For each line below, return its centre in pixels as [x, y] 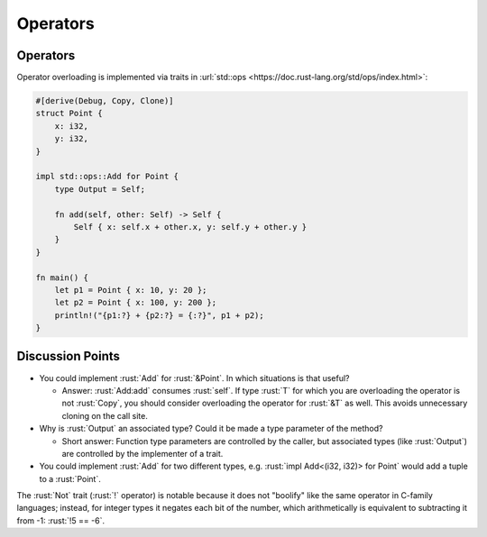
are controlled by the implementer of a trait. [142, 453]
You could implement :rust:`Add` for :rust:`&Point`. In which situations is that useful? [195, 378]
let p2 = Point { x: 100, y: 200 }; [135, 303]
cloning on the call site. [105, 415]
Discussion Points [69, 356]
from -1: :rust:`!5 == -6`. [61, 520]
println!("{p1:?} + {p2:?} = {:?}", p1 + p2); [160, 315]
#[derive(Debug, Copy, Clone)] [105, 101]
